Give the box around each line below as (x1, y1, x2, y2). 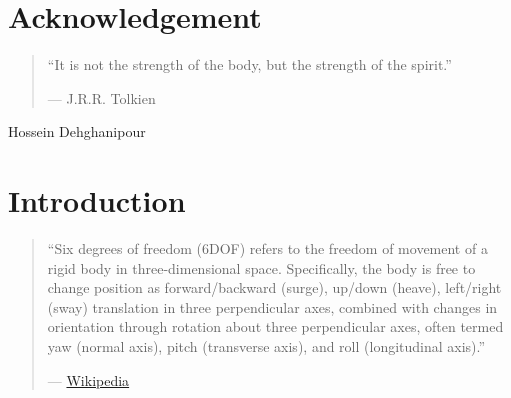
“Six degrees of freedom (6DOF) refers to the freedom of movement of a (47, 238, 488, 259)
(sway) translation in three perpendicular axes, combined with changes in (47, 296, 498, 317)
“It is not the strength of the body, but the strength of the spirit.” (47, 54, 452, 75)
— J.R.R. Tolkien (47, 87, 156, 108)
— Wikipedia (47, 369, 130, 390)
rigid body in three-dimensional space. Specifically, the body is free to (47, 257, 476, 278)
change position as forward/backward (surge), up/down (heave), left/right (47, 277, 502, 298)
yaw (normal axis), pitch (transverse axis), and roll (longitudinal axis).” (47, 336, 486, 356)
